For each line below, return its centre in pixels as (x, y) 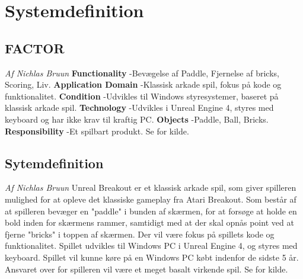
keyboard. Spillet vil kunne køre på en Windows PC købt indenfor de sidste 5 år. (152, 257)
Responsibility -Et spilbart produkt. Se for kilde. (97, 131)
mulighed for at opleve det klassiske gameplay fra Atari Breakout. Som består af (151, 199)
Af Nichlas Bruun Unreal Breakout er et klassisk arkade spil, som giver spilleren (151, 187)
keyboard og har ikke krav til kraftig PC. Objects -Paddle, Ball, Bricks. (137, 119)
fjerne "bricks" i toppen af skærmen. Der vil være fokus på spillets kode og (140, 234)
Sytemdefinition (54, 163)
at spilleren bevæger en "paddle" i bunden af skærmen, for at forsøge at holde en (151, 211)
